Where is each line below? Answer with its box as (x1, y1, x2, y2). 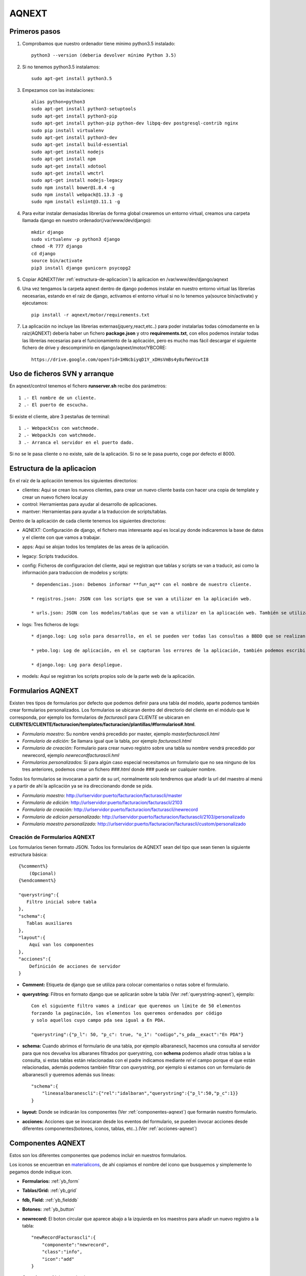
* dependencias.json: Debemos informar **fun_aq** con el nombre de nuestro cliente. (31, 581, 252, 587)
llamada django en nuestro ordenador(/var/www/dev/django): (22, 217, 151, 224)
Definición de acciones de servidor (29, 963, 121, 969)
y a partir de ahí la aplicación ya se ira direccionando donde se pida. (9, 783, 153, 789)
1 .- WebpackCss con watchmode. (18, 425, 99, 431)
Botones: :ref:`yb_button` (22, 1206, 76, 1212)
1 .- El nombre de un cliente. (18, 395, 97, 401)
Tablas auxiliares (26, 920, 72, 926)
